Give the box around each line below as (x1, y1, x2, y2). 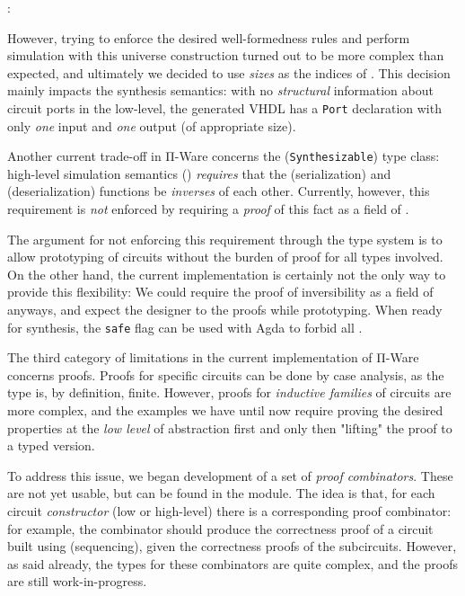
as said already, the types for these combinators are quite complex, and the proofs (7, 554, 458, 573)
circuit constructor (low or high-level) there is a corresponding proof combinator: (7, 502, 452, 520)
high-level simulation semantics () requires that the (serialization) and (7, 164, 391, 182)
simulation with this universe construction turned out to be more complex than (7, 46, 444, 65)
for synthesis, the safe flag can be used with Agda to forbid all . (7, 317, 363, 336)
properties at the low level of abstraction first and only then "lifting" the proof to (7, 418, 452, 437)
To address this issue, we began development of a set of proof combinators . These (7, 466, 453, 485)
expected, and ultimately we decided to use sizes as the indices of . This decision (7, 63, 451, 82)
